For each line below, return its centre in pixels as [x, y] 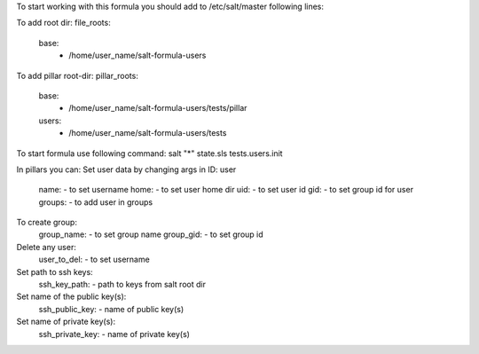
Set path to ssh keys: [55, 271]
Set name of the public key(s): [71, 296]
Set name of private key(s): [66, 322]
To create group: [47, 223]
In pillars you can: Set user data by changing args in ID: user [126, 169]
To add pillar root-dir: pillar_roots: [78, 75]
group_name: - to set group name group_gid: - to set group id [151, 234]
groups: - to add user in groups [96, 202]
